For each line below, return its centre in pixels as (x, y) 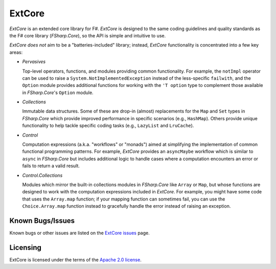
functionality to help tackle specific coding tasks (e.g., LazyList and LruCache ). (108, 126)
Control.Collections (42, 175)
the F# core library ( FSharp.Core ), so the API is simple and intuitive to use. (88, 35)
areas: (16, 52)
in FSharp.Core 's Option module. (58, 93)
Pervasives (34, 62)
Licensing (26, 247)
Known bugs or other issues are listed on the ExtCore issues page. (80, 233)
